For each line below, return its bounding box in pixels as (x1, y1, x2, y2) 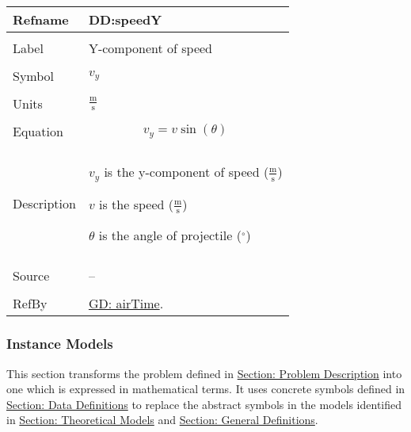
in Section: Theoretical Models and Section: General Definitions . (6, 411, 318, 428)
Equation (13, 122, 63, 140)
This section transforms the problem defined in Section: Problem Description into (6, 365, 402, 381)
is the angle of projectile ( (98, 226, 242, 245)
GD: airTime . (88, 294, 164, 313)
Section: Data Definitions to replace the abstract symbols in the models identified (6, 396, 402, 412)
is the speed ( (99, 194, 173, 213)
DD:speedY (88, 10, 162, 29)
